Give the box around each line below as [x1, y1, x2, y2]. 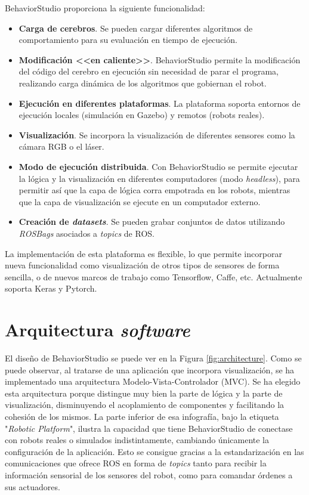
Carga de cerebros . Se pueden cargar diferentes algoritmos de [18, 21, 253, 34]
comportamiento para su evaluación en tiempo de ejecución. [18, 33, 237, 46]
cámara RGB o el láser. [18, 140, 104, 153]
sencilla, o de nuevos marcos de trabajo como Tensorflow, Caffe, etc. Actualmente [5, 270, 302, 283]
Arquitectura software [5, 317, 190, 342]
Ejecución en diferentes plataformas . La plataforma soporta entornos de [18, 97, 301, 109]
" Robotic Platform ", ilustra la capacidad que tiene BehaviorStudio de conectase [5, 422, 293, 434]
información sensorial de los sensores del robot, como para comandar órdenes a [5, 468, 293, 481]
